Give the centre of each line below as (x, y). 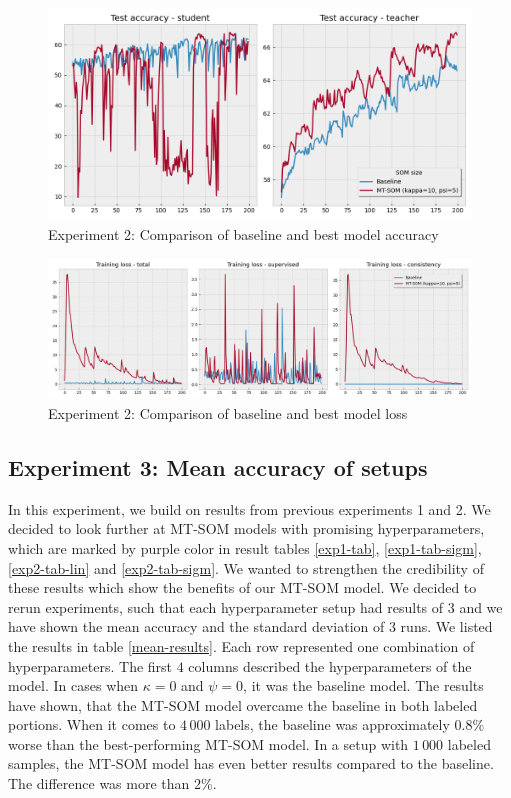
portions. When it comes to (92, 724)
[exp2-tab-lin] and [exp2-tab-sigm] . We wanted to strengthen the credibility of (246, 567)
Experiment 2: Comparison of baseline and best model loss (228, 412)
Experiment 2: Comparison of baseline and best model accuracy (243, 233)
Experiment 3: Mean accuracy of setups (218, 466)
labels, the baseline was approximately (332, 724)
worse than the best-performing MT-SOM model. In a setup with (208, 743)
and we (481, 606)
